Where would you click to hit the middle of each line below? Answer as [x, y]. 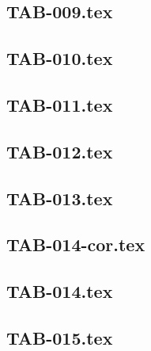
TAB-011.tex [60, 104]
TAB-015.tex [60, 337]
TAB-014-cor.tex [76, 244]
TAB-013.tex [60, 198]
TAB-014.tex [60, 291]
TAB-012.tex [60, 151]
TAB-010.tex [60, 58]
